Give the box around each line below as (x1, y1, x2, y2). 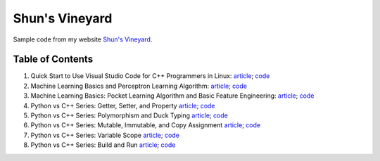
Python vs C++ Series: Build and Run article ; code (30, 141, 176, 149)
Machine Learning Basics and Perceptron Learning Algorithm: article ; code (30, 82, 248, 90)
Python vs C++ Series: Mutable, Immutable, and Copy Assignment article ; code (30, 121, 260, 129)
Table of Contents (13, 53, 94, 65)
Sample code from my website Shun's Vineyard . (13, 35, 153, 44)
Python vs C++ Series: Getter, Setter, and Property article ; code (30, 101, 215, 110)
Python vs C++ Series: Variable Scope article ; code (30, 131, 179, 139)
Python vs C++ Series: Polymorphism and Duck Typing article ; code (30, 111, 229, 120)
